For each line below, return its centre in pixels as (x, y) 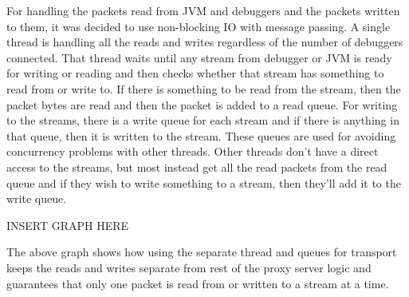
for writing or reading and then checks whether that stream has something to (195, 73)
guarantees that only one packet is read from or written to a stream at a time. (198, 283)
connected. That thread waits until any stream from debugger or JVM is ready (199, 57)
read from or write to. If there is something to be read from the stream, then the (204, 88)
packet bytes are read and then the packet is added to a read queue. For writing (202, 104)
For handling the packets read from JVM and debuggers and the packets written (203, 10)
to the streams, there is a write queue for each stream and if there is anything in (203, 120)
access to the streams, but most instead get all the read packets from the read (197, 166)
